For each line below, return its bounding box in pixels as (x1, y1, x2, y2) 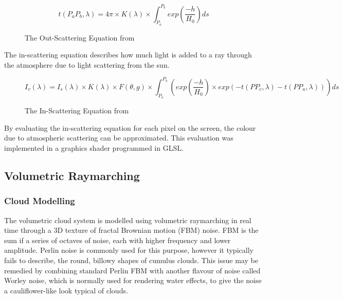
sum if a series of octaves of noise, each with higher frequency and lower (4, 234, 231, 245)
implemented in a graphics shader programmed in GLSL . (4, 142, 184, 153)
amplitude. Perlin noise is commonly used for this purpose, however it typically (4, 245, 254, 255)
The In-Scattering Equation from (25, 105, 129, 116)
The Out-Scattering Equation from (25, 32, 135, 43)
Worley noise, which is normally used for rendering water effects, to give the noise (4, 275, 262, 286)
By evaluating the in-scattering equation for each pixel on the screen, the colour (4, 122, 256, 133)
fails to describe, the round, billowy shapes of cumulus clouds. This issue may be (4, 254, 258, 265)
